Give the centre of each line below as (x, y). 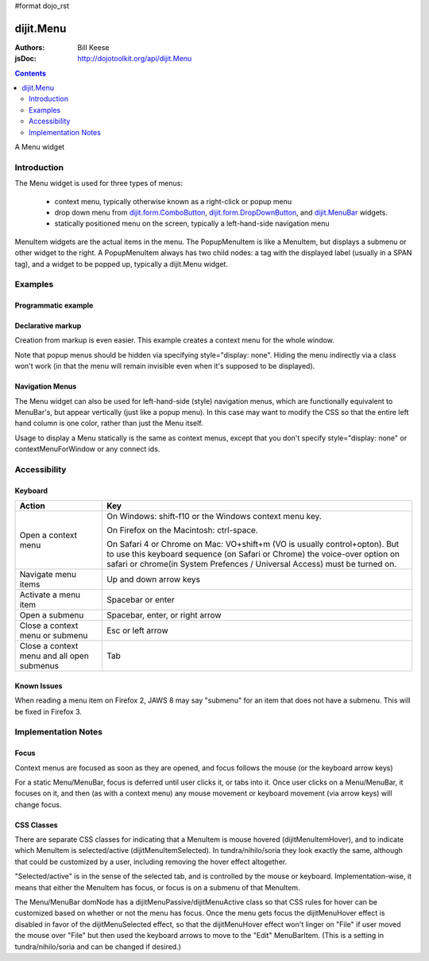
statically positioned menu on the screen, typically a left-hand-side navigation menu (192, 223)
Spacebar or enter (140, 600)
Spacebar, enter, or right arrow (164, 615)
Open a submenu (52, 615)
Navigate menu (48, 575)
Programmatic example (54, 305)
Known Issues (39, 686)
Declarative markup (48, 326)
